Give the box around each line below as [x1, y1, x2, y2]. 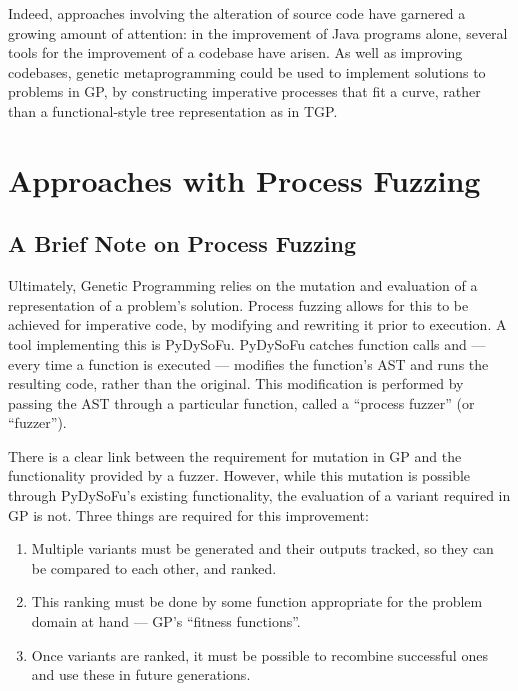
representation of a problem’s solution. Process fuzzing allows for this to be [8, 294, 469, 315]
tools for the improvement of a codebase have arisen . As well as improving [8, 42, 463, 63]
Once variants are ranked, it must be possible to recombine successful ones [31, 644, 488, 665]
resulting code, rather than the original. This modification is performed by [8, 373, 464, 394]
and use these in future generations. [31, 664, 251, 685]
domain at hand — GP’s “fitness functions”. [31, 611, 301, 632]
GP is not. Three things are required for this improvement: [8, 504, 369, 525]
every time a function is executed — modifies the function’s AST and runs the [8, 353, 489, 374]
